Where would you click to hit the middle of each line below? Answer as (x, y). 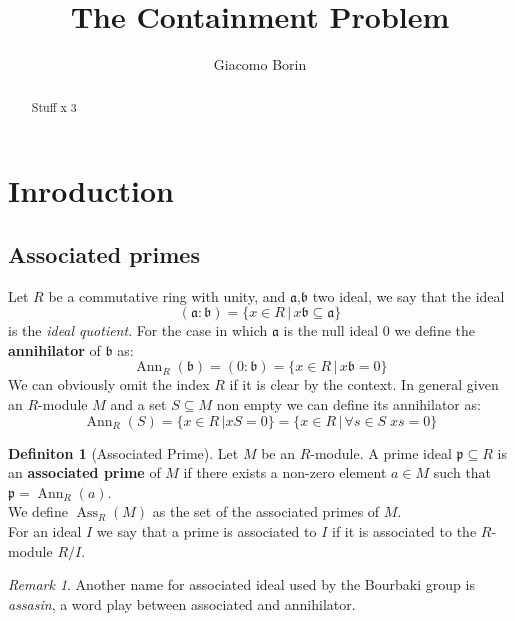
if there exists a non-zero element (285, 472)
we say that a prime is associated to (206, 530)
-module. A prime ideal (381, 452)
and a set (138, 403)
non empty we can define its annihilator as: (348, 403)
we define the (435, 330)
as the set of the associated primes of (266, 511)
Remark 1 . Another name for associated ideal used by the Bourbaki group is (241, 584)
